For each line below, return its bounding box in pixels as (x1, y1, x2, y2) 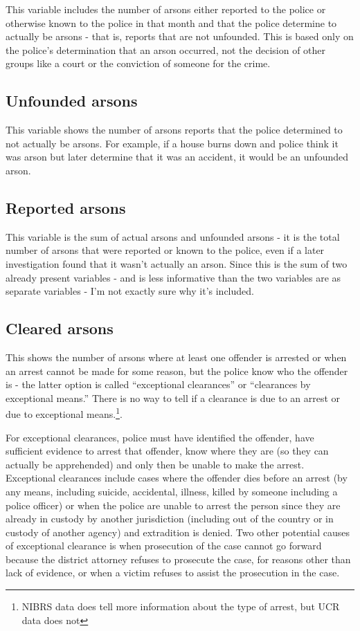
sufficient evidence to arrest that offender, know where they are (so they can (6, 443, 329, 458)
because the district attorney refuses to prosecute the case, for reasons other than (6, 551, 351, 566)
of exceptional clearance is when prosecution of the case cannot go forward (6, 538, 322, 553)
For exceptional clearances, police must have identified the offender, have (6, 430, 314, 444)
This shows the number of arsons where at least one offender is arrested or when (6, 349, 347, 364)
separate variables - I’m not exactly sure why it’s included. (6, 284, 254, 298)
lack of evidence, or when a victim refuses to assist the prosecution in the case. (6, 565, 340, 580)
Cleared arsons (6, 318, 114, 339)
